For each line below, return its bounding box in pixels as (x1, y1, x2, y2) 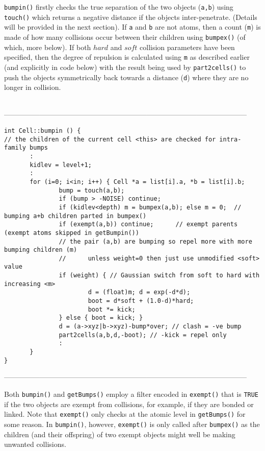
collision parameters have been (140, 41, 235, 52)
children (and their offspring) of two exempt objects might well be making (4, 429, 235, 439)
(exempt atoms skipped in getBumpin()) (4, 229, 139, 236)
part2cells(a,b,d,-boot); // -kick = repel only (59, 331, 227, 339)
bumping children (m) (4, 246, 77, 254)
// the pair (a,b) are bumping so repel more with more (59, 238, 252, 245)
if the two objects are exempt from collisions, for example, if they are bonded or (4, 398, 254, 409)
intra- (219, 135, 242, 143)
